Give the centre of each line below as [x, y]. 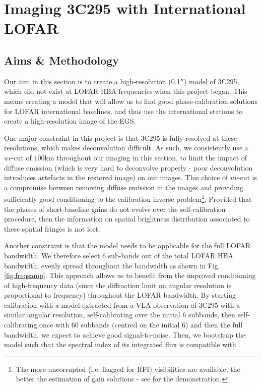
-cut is [247, 177]
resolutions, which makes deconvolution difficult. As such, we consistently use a [126, 148]
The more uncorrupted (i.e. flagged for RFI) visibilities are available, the [128, 369]
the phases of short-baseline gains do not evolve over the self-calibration [115, 209]
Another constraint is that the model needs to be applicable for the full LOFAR [127, 245]
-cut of [21, 157]
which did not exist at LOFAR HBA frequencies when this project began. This [126, 91]
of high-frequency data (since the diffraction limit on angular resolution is [118, 285]
